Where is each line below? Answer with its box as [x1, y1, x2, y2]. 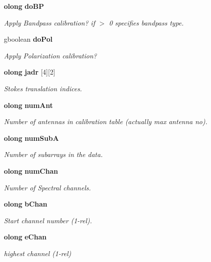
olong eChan [4, 232, 47, 242]
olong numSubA [4, 132, 59, 143]
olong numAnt [4, 100, 53, 110]
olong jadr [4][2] [4, 67, 55, 77]
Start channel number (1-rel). [4, 215, 92, 225]
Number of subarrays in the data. [4, 149, 103, 159]
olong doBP [4, 1, 44, 11]
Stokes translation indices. [4, 83, 82, 93]
